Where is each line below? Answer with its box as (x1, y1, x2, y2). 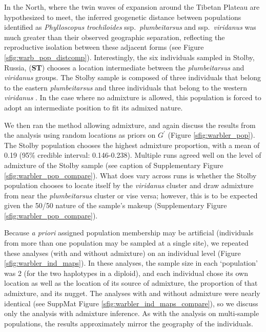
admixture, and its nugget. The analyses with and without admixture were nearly (4, 288, 260, 299)
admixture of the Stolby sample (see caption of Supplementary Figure (4, 159, 223, 170)
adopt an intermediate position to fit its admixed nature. (4, 102, 183, 113)
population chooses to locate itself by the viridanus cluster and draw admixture (4, 180, 254, 191)
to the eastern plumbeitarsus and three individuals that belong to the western (4, 82, 248, 93)
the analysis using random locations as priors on (4, 130, 156, 140)
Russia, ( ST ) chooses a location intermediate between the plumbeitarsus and (4, 62, 244, 72)
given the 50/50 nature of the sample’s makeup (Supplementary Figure (4, 200, 227, 211)
